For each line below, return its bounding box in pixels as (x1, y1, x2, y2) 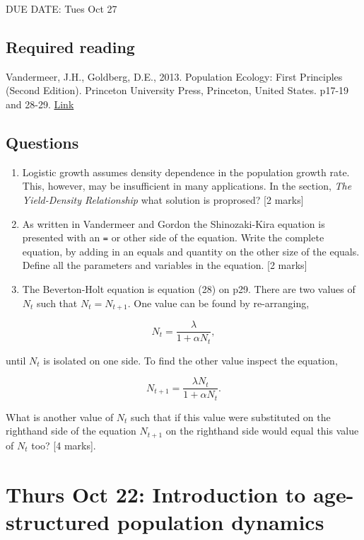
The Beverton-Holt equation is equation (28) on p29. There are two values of (22, 282, 356, 296)
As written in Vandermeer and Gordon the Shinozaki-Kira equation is (22, 216, 325, 231)
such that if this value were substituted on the (131, 409, 331, 424)
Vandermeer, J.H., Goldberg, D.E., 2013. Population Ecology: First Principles (6, 69, 343, 84)
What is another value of (6, 409, 114, 424)
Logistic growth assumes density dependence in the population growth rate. (22, 164, 350, 179)
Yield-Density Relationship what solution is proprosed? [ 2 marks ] (22, 192, 304, 207)
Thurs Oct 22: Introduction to (6, 479, 306, 508)
